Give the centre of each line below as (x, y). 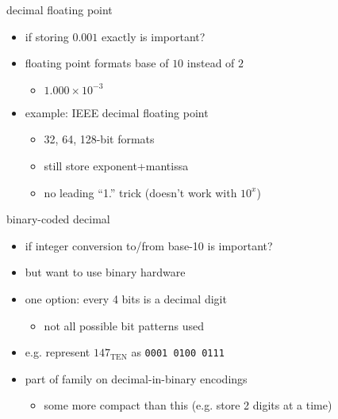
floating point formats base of (97, 63)
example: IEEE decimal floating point (117, 112)
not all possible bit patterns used (124, 325)
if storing (47, 36)
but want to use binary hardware (105, 272)
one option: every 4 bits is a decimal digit (126, 298)
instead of (211, 63)
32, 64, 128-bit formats (99, 139)
